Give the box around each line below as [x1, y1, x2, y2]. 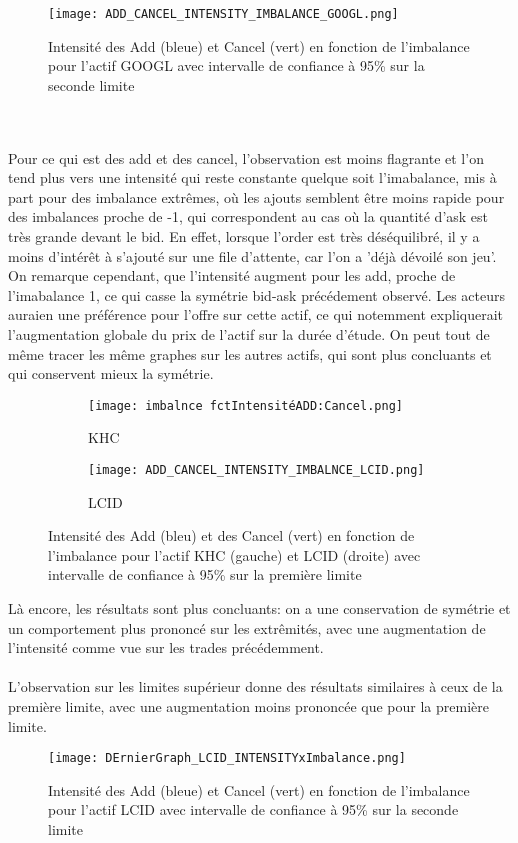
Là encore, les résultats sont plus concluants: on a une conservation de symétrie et [8, 598, 511, 619]
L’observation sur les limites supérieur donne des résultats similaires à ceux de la [8, 676, 503, 697]
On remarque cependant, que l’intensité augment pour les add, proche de [8, 265, 456, 286]
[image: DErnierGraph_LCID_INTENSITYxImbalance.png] [48, 751, 406, 766]
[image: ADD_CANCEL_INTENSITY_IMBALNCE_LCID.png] [88, 463, 425, 477]
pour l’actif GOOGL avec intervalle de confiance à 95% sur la [48, 55, 425, 76]
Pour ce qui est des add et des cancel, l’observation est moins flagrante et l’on [8, 147, 484, 168]
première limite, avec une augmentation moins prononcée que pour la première [8, 696, 489, 716]
